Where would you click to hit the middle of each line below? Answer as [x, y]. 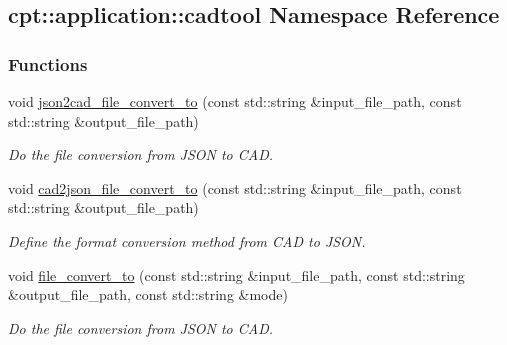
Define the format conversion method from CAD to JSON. [187, 240]
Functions [48, 63]
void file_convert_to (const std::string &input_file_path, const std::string [236, 274]
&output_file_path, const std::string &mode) [148, 294]
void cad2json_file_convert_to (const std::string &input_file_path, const [235, 187]
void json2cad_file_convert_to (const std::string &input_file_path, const [235, 101]
